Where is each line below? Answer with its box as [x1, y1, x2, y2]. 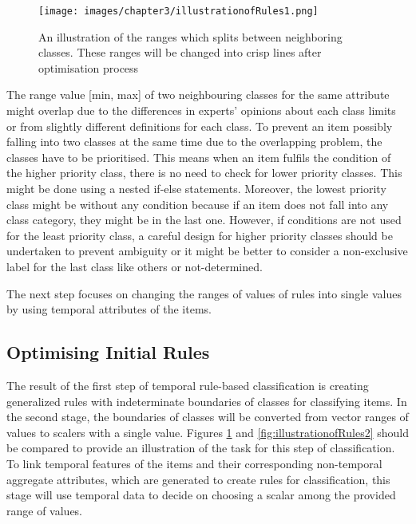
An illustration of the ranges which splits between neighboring [38, 28, 343, 45]
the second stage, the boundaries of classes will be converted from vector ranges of [6, 408, 409, 425]
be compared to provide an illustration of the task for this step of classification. [6, 439, 395, 456]
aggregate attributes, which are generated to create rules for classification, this [6, 471, 390, 487]
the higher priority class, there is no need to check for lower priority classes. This [6, 164, 402, 181]
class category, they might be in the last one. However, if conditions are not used [6, 211, 402, 228]
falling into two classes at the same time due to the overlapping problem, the [6, 133, 382, 150]
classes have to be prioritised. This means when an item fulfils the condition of [6, 148, 391, 165]
